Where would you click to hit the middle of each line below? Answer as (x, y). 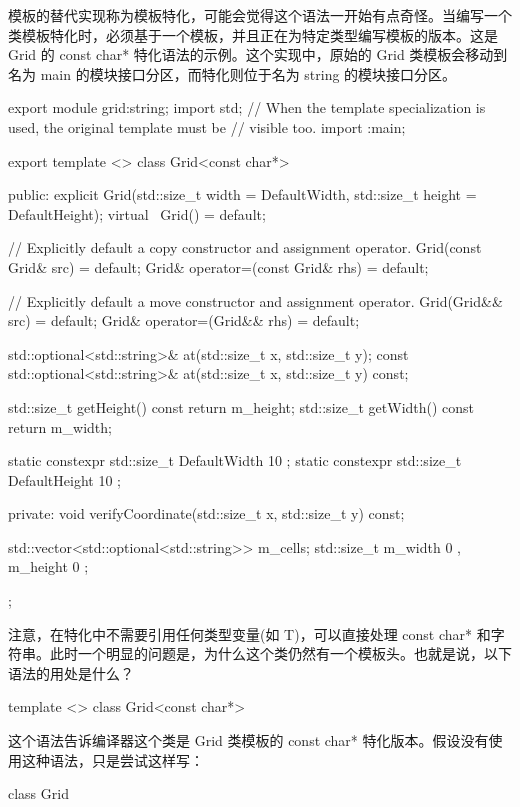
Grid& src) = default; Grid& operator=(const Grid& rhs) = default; (218, 266)
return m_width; (60, 426)
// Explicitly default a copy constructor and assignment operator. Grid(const (245, 247)
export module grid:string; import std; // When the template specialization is (247, 107)
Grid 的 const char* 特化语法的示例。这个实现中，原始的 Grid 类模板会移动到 (258, 54)
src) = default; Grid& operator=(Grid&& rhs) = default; (184, 320)
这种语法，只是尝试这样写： (112, 759)
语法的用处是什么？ (71, 672)
